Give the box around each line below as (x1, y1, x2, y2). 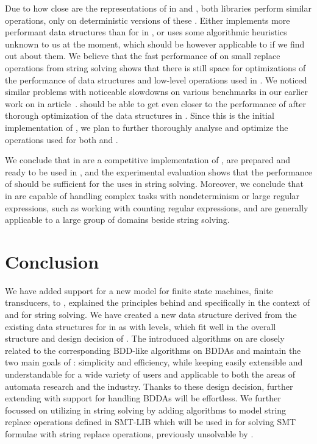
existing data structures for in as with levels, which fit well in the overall (5, 320, 276, 333)
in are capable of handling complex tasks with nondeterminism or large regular (5, 189, 300, 202)
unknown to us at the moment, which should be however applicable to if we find (5, 37, 305, 50)
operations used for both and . (5, 133, 118, 146)
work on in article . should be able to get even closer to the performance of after (5, 97, 306, 110)
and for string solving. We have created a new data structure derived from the (5, 308, 297, 320)
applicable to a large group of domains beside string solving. (5, 213, 230, 226)
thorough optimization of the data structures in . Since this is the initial (5, 109, 274, 122)
